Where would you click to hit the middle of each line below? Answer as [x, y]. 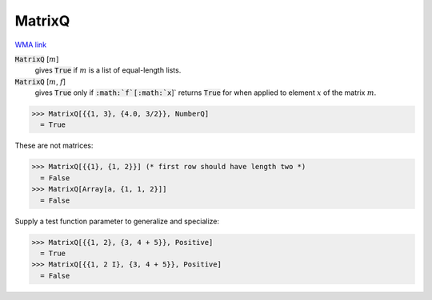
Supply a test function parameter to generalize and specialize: [117, 221]
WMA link [31, 45]
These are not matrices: [54, 146]
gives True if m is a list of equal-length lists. [108, 70]
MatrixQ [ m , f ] [40, 81]
